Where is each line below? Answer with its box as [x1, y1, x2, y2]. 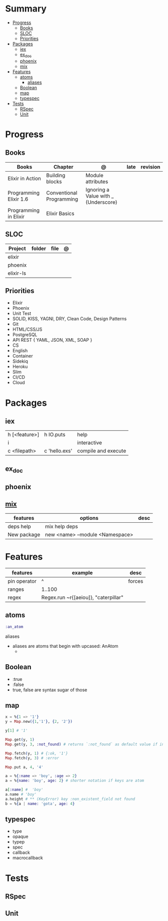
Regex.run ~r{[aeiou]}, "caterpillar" [41, 594, 123, 601]
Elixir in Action [7, 175, 41, 182]
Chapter [53, 163, 73, 170]
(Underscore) [85, 199, 117, 206]
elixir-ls [7, 270, 26, 277]
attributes [85, 178, 108, 185]
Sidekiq [12, 358, 28, 364]
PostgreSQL [12, 332, 37, 338]
